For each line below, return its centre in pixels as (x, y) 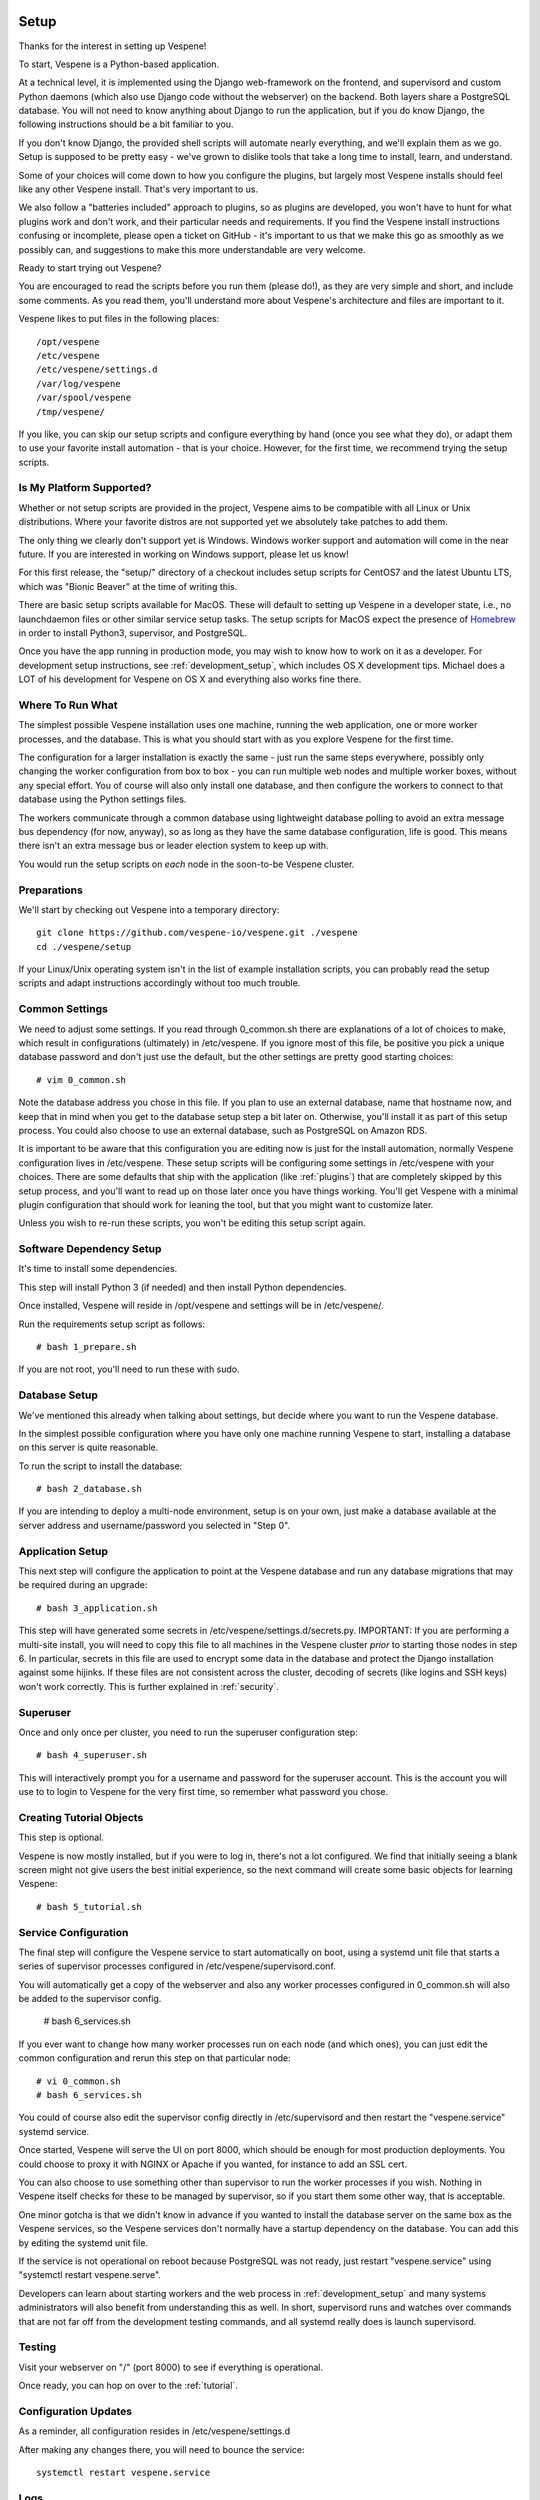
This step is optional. (61, 1837)
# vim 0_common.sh (81, 1079)
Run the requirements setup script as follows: (111, 1324)
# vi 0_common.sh (78, 2081)
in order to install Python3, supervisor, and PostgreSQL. (133, 632)
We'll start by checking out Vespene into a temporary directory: (149, 909)
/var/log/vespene (78, 383)
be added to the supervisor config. (90, 1999)
